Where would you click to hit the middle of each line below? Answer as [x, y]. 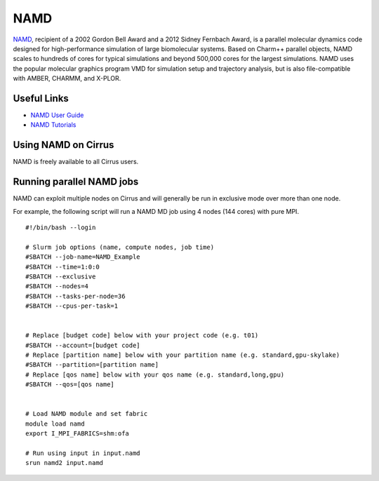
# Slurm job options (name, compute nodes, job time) [120, 247]
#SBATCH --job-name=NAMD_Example [83, 257]
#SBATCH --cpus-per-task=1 [72, 306]
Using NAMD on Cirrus [64, 145]
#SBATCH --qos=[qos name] [70, 385]
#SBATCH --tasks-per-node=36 [75, 296]
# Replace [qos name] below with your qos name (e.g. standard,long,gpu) [155, 374]
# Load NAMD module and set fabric [87, 414]
